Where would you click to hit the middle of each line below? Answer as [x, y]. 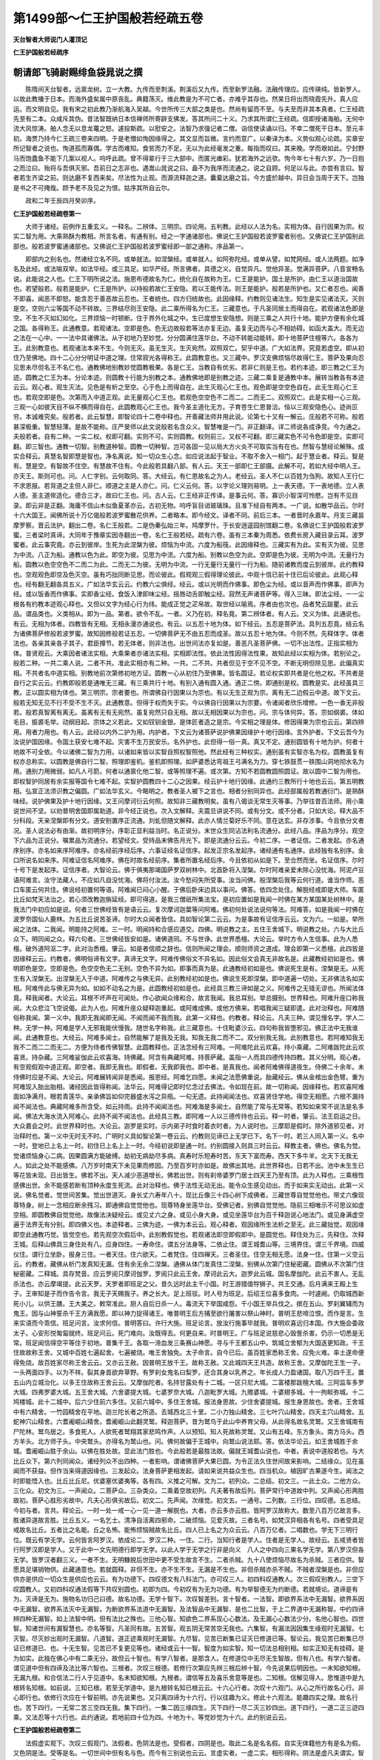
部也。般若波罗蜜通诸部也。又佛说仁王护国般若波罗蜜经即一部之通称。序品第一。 [130, 246]
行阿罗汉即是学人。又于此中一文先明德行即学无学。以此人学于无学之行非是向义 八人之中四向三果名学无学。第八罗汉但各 [189, 1550]
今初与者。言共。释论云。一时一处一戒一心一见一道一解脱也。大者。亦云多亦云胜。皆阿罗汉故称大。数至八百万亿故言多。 [189, 1510]
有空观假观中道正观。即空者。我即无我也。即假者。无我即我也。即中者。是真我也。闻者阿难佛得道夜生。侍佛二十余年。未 [189, 1067]
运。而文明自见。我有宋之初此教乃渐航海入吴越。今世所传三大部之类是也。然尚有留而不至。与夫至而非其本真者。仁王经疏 [189, 108]
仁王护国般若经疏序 [41, 52]
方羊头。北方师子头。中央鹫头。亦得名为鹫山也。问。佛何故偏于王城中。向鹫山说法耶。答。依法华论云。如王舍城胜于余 [185, 1441]
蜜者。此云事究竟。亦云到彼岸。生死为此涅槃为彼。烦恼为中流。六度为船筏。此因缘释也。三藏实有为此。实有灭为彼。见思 [189, 545]
